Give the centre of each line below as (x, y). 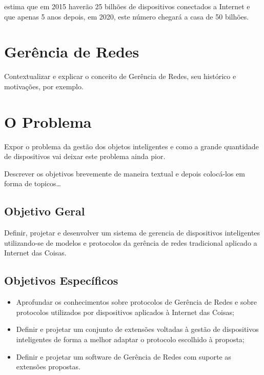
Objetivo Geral (45, 211)
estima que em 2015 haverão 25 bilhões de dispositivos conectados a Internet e (127, 6)
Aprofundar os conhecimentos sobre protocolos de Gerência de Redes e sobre (136, 302)
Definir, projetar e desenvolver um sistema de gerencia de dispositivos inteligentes (132, 233)
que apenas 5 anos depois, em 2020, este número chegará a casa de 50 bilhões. (127, 16)
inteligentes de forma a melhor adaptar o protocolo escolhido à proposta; (130, 339)
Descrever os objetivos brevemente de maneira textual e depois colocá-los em (125, 173)
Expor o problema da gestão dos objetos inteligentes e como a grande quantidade (131, 146)
